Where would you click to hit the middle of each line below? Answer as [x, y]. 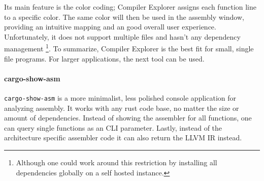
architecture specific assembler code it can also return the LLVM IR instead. [123, 138]
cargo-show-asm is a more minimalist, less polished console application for [120, 98]
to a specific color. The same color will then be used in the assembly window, [124, 17]
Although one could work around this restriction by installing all [117, 162]
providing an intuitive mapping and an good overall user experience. [110, 27]
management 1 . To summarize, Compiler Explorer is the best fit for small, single [129, 48]
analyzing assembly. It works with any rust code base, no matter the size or [122, 108]
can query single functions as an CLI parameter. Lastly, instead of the [113, 127]
